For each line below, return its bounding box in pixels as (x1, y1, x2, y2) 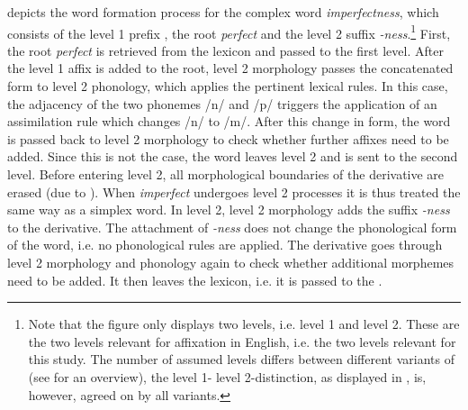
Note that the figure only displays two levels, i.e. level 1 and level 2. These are (28, 314, 460, 333)
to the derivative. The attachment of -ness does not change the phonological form (7, 217, 457, 236)
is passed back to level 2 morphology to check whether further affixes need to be (7, 129, 449, 148)
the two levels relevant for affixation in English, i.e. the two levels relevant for (28, 332, 456, 351)
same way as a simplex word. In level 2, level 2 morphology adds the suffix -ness (7, 200, 450, 219)
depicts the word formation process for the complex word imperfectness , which (7, 3, 439, 21)
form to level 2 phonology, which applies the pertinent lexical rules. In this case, (7, 77, 448, 96)
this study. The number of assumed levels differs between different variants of (28, 350, 454, 369)
